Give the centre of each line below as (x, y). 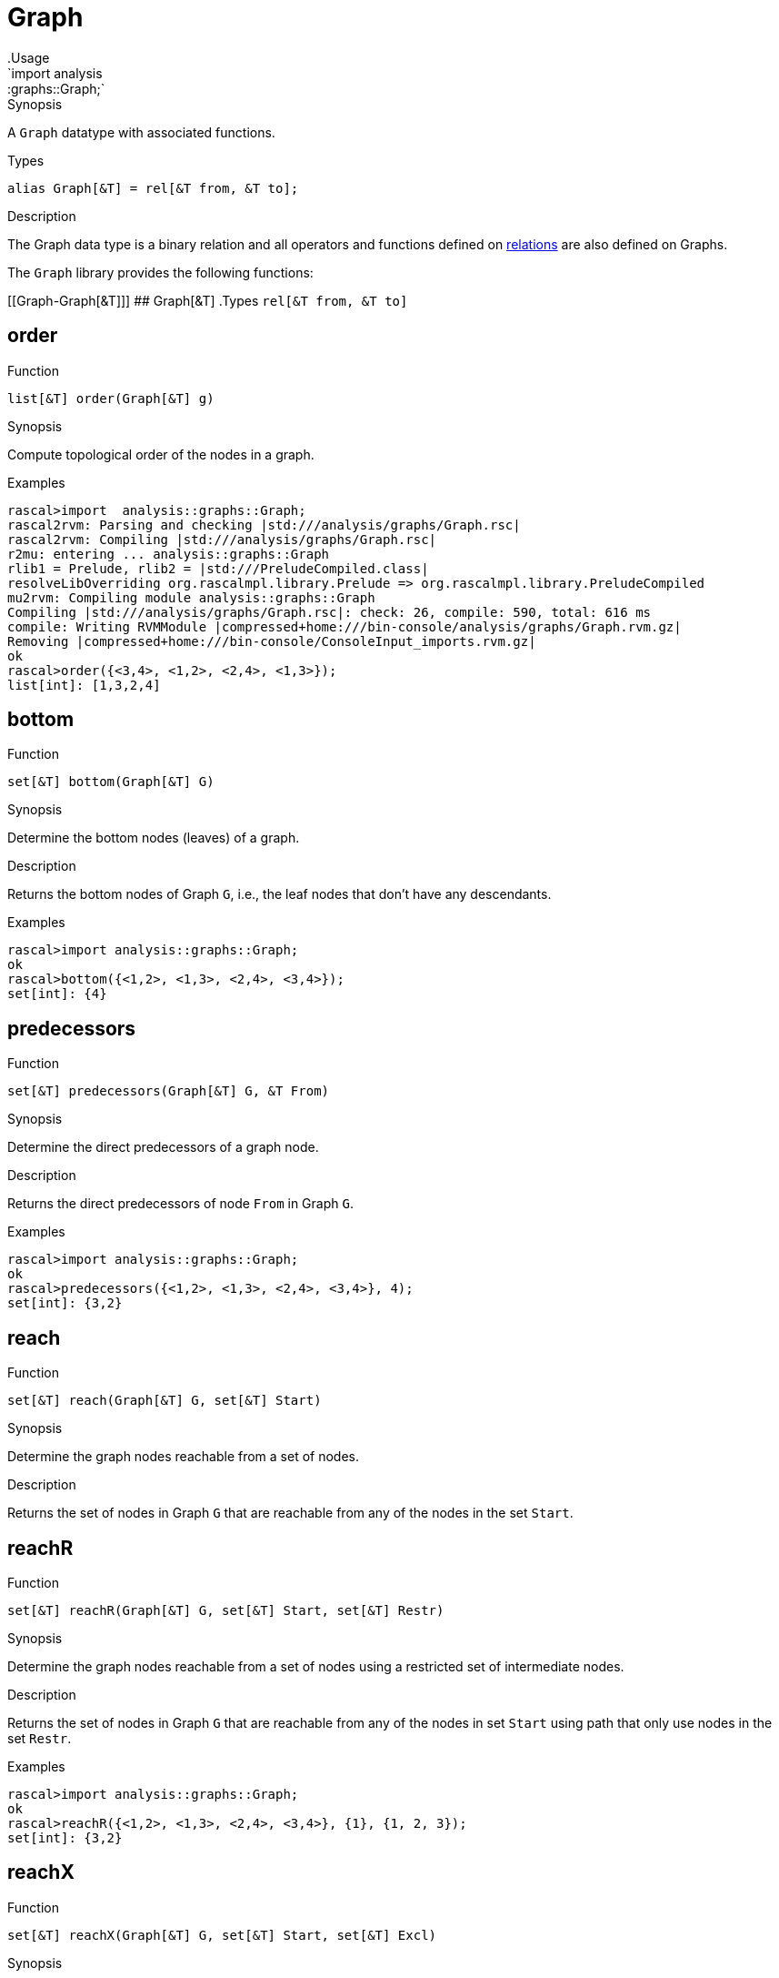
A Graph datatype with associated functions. (141, 132)
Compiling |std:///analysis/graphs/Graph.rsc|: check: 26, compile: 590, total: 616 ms (330, 612)
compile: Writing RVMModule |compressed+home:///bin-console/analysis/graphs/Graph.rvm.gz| (345, 626)
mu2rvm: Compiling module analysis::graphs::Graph (191, 597)
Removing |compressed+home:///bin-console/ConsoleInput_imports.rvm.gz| (272, 641)
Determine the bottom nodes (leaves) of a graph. (154, 838)
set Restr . (40, 1738)
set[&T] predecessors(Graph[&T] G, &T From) (169, 1091)
